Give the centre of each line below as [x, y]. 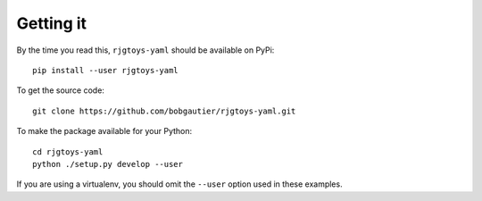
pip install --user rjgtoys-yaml [105, 70]
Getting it [52, 23]
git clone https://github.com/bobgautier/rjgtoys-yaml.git [164, 111]
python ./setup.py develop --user [108, 164]
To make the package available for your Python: [104, 131]
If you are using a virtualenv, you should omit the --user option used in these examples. [179, 184]
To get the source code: [60, 90]
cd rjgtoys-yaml [68, 151]
